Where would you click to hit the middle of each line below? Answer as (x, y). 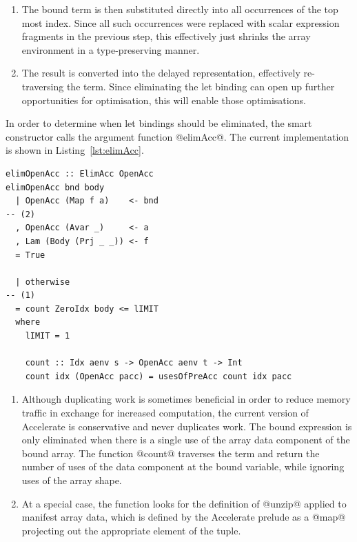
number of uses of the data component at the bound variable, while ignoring (183, 466)
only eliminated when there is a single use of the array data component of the (186, 440)
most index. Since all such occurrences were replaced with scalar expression (181, 22)
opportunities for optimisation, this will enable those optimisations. (164, 100)
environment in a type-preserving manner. (111, 49)
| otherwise (43, 282)
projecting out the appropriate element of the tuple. (131, 530)
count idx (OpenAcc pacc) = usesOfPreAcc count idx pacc (159, 376)
